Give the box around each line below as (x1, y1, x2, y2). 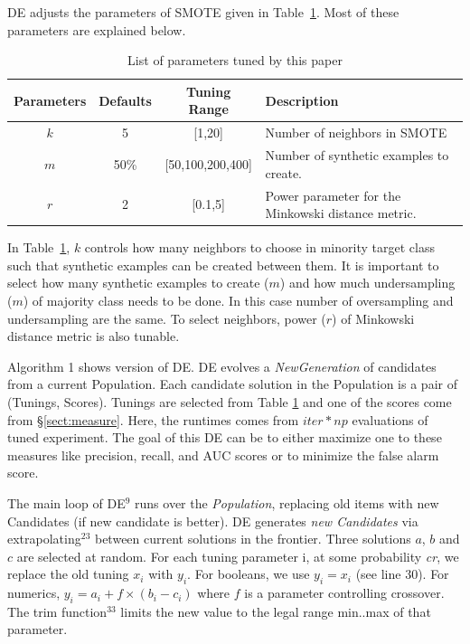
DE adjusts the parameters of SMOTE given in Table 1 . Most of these (7, 3, 399, 21)
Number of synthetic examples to (265, 146, 449, 165)
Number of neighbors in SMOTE (265, 123, 447, 142)
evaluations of (352, 410, 428, 429)
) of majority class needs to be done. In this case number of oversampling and (23, 290, 454, 309)
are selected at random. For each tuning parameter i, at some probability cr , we (16, 546, 459, 565)
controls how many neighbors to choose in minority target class (84, 238, 435, 257)
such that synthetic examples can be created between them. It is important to (7, 255, 439, 274)
